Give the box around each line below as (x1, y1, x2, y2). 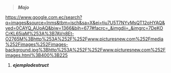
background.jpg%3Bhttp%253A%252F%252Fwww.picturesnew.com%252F (5, 47, 166, 53)
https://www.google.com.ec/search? (5, 14, 83, 20)
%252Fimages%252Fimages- (5, 41, 68, 47)
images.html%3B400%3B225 (5, 52, 68, 58)
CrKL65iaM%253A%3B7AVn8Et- (5, 31, 75, 36)
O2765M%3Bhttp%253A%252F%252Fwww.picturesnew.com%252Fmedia (5, 36, 164, 42)
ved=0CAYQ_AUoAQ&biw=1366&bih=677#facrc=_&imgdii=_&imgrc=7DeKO (5, 25, 163, 31)
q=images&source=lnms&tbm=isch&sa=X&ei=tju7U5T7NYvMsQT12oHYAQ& (5, 20, 165, 26)
